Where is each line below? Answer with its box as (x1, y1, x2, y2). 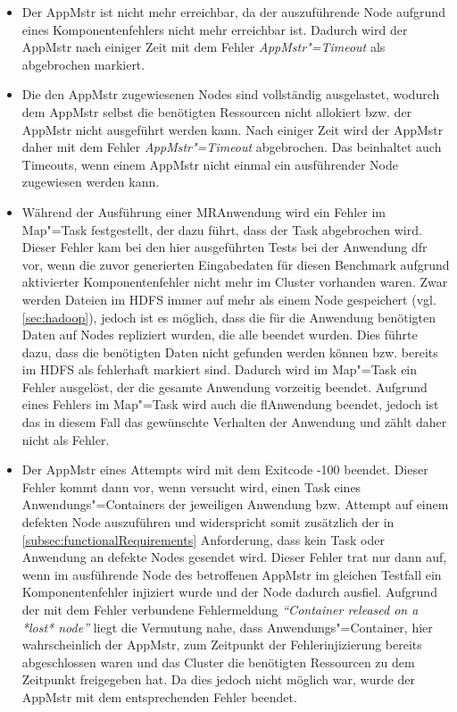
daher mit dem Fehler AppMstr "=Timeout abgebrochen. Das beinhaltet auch (21, 138, 442, 156)
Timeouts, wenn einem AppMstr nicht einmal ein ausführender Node (21, 155, 398, 173)
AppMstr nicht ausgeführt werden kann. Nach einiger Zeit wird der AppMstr (21, 120, 444, 138)
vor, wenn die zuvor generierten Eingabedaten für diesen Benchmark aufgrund (21, 255, 450, 273)
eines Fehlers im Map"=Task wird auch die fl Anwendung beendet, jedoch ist (21, 395, 439, 414)
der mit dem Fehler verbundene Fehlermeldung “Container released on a (21, 600, 419, 618)
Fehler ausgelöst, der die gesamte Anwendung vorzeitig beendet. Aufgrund (21, 377, 428, 396)
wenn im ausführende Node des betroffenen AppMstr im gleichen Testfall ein (21, 565, 442, 583)
